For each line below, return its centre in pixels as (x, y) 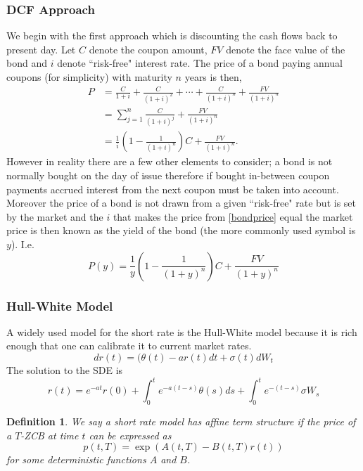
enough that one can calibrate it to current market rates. (129, 346)
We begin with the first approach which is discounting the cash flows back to (172, 36)
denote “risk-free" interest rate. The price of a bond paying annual (200, 63)
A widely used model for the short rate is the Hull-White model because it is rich (182, 331)
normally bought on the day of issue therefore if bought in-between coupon (168, 175)
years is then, (213, 77)
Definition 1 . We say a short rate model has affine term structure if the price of (181, 421)
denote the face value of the (286, 49)
